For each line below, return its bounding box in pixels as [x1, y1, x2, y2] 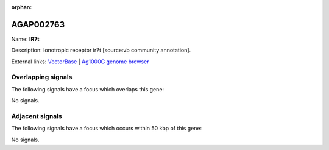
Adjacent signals [11, 112, 62, 120]
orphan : [11, 4, 32, 10]
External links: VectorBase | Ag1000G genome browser [11, 58, 149, 65]
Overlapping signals [11, 73, 73, 82]
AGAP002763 [11, 19, 65, 30]
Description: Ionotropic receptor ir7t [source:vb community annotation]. [11, 46, 191, 54]
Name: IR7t [11, 35, 40, 43]
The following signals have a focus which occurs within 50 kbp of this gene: [11, 125, 202, 132]
